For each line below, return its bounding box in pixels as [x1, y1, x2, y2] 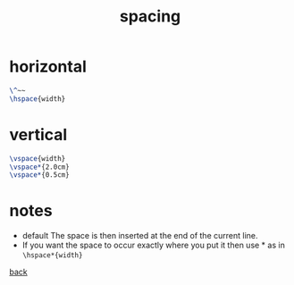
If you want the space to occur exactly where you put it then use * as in [21, 239, 286, 251]
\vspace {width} [9, 154, 66, 163]
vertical [9, 124, 68, 145]
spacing [119, 6, 181, 27]
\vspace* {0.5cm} [9, 171, 70, 180]
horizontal [9, 56, 88, 77]
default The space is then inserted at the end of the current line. [21, 231, 258, 241]
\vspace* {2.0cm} [9, 163, 70, 172]
